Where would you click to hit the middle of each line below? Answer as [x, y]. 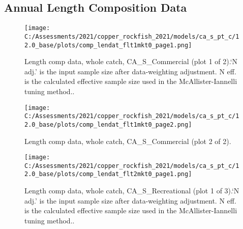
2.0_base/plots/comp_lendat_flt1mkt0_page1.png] [108, 45]
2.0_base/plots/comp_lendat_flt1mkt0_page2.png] [108, 124]
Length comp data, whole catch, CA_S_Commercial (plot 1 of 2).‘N [131, 61]
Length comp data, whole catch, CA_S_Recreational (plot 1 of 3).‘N [132, 191]
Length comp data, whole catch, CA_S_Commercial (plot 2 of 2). [128, 141]
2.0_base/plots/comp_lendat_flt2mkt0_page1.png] [108, 174]
